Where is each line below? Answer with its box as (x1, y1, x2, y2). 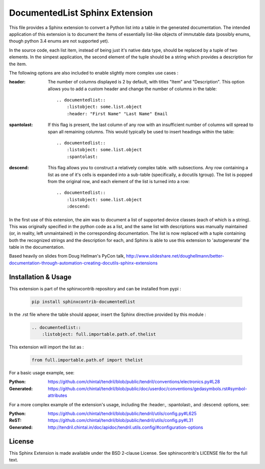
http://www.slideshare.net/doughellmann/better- (126, 253, 224, 259)
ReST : (9, 417, 22, 423)
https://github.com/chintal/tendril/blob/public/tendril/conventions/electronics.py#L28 (48, 379, 220, 385)
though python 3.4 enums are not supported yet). (9, 38, 109, 44)
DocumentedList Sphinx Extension (9, 7, 153, 18)
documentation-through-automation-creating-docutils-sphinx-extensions (9, 260, 158, 266)
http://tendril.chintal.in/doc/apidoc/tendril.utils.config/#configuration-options (48, 424, 203, 430)
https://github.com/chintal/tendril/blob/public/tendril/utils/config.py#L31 (48, 417, 193, 423)
